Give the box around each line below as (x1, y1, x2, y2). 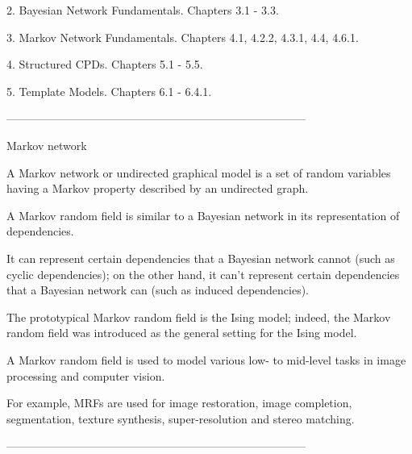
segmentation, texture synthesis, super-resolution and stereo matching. (6, 410, 355, 427)
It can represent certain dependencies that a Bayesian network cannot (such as (6, 249, 395, 266)
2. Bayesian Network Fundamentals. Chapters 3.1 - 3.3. (6, 2, 279, 18)
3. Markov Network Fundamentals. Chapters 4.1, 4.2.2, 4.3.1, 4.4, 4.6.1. (6, 28, 359, 45)
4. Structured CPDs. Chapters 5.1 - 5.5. (6, 56, 203, 73)
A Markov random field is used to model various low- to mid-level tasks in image (6, 351, 406, 368)
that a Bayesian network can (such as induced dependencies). (6, 281, 310, 298)
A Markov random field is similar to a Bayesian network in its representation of (6, 206, 400, 223)
